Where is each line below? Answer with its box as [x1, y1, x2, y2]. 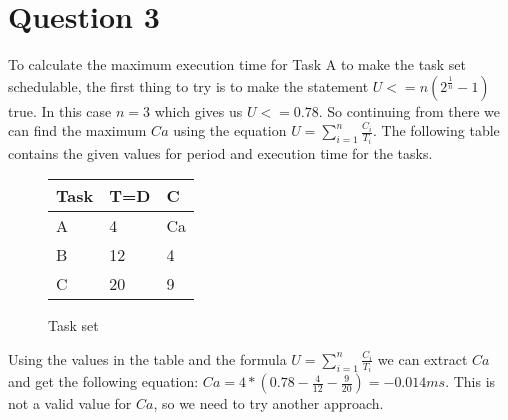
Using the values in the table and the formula [8, 348, 287, 369]
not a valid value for [8, 393, 132, 414]
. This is [445, 371, 496, 392]
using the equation [173, 120, 287, 141]
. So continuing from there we [318, 100, 501, 121]
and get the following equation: [8, 371, 199, 392]
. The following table [373, 120, 500, 141]
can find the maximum [8, 120, 147, 141]
